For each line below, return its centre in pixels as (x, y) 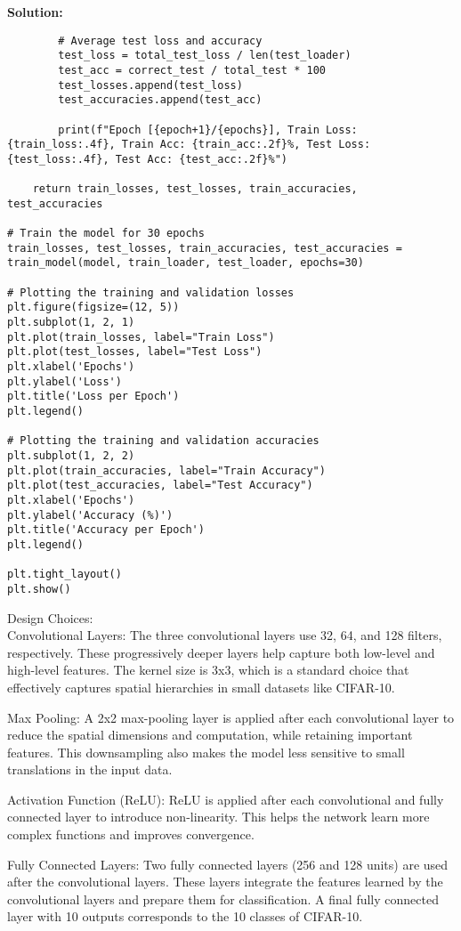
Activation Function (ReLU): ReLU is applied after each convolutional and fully (226, 799)
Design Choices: (50, 617)
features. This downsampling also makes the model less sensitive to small (206, 752)
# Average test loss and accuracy (160, 40)
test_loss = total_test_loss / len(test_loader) (205, 56)
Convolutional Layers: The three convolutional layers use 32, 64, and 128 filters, (225, 635)
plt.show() (39, 589)
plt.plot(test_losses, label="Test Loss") (135, 352)
